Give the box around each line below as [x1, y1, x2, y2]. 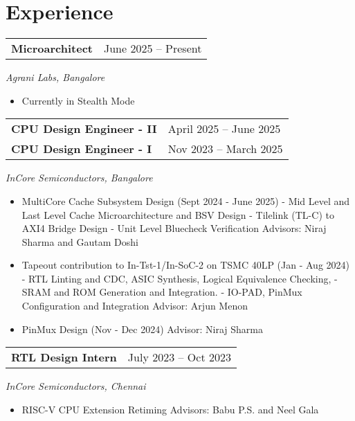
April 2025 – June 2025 [167, 120, 281, 137]
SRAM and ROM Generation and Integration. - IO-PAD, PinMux [21, 285, 302, 299]
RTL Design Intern [11, 349, 117, 366]
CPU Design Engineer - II [11, 120, 157, 137]
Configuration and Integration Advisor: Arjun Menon [21, 298, 248, 313]
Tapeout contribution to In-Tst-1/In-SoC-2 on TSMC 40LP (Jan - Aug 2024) [21, 258, 350, 272]
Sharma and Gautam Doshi [21, 234, 138, 249]
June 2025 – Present [103, 40, 202, 57]
